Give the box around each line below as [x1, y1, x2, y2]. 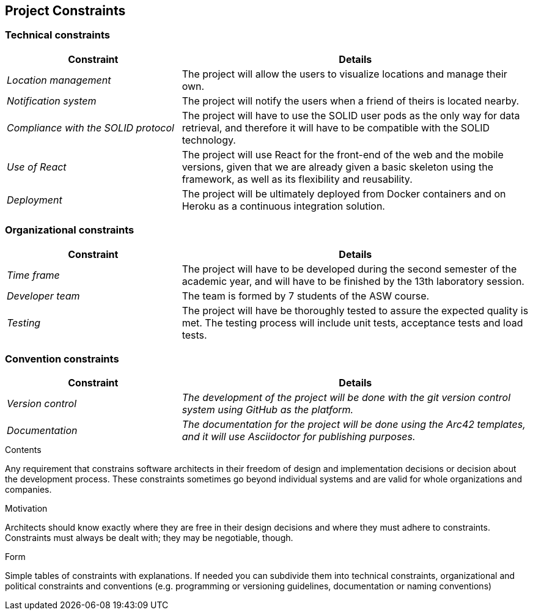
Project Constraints [5, 3, 126, 18]
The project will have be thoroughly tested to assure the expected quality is [182, 304, 529, 317]
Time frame [7, 268, 60, 281]
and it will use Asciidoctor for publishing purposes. [182, 430, 416, 443]
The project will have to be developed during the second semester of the [182, 262, 517, 275]
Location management [7, 73, 111, 86]
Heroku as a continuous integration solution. [182, 199, 385, 212]
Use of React [7, 160, 67, 173]
